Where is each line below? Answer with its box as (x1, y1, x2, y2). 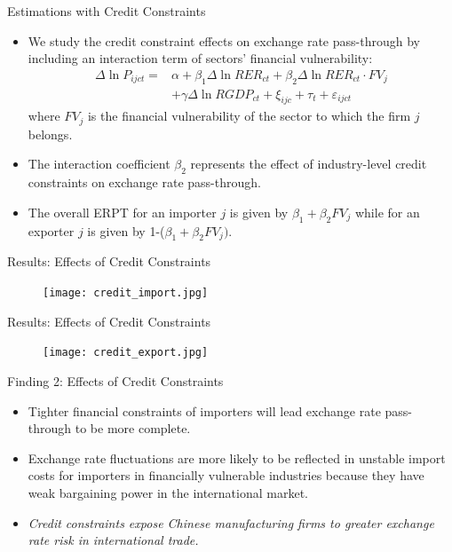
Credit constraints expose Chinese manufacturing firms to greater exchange (28, 513, 434, 532)
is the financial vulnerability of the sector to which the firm (87, 106, 411, 125)
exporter (28, 221, 75, 240)
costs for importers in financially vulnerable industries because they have (28, 466, 424, 485)
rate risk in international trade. (28, 531, 199, 549)
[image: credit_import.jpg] (43, 287, 209, 300)
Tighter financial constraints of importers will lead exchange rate (28, 401, 381, 420)
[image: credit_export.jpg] (43, 346, 209, 359)
